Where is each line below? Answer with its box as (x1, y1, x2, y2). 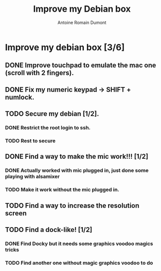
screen (5, 209, 27, 217)
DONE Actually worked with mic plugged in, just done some (5, 167, 149, 174)
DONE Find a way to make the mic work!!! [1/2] (5, 152, 149, 161)
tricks (5, 246, 20, 253)
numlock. (5, 93, 35, 101)
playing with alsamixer (5, 173, 60, 180)
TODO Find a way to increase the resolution (5, 201, 140, 209)
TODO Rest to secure (5, 137, 56, 144)
